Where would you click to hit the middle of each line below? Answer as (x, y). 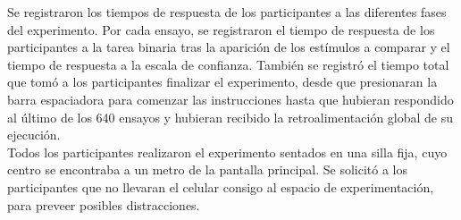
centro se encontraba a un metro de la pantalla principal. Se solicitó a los (207, 169)
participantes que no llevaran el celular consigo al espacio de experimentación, (221, 186)
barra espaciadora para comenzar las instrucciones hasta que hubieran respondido (230, 99)
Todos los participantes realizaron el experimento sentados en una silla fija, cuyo (227, 152)
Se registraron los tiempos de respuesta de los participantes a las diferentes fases (227, 12)
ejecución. (34, 135)
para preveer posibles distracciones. (104, 204)
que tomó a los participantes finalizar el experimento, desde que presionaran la (222, 82)
